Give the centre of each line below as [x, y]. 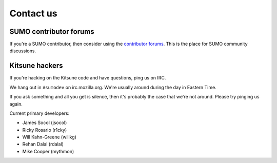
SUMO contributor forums [52, 32]
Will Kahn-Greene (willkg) [50, 137]
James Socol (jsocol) [45, 123]
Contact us [33, 13]
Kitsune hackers [36, 66]
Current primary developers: [39, 113]
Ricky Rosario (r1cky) [45, 130]
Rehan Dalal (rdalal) [43, 144]
